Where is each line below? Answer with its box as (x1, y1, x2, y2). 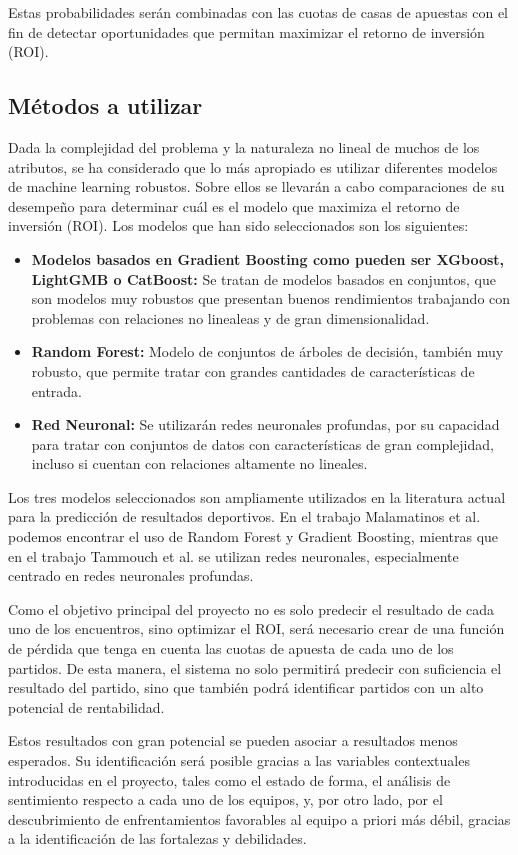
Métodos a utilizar (8, 90, 203, 121)
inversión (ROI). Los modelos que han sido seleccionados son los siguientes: (8, 215, 469, 236)
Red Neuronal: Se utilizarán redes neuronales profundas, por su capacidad (31, 414, 500, 435)
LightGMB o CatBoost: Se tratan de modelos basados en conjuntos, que (31, 268, 496, 289)
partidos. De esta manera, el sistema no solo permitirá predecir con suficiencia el (8, 657, 502, 678)
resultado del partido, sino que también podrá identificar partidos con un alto (8, 677, 484, 698)
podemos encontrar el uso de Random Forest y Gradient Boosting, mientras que (8, 526, 499, 547)
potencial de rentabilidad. (8, 696, 165, 717)
